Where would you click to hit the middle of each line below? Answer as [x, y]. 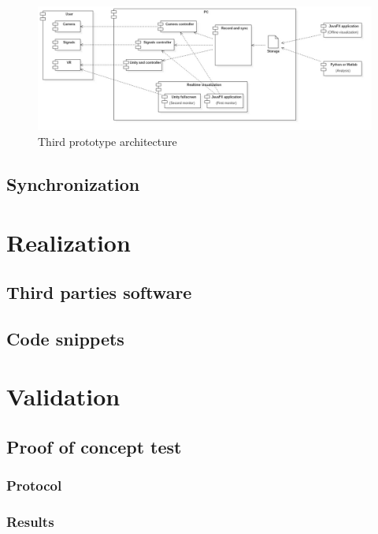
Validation [63, 396]
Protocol [34, 485]
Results [30, 522]
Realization [69, 242]
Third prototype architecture [107, 141]
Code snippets [65, 338]
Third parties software [99, 292]
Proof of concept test [94, 447]
